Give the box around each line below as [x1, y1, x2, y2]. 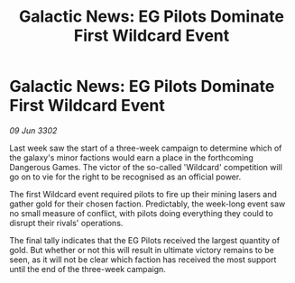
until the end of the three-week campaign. [9, 263, 167, 274]
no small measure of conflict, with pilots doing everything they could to [9, 207, 273, 218]
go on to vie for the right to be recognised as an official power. [9, 171, 242, 182]
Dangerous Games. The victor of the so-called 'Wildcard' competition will [9, 161, 282, 172]
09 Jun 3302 [9, 124, 58, 136]
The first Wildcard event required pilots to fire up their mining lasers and [9, 188, 278, 199]
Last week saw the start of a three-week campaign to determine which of [9, 142, 282, 153]
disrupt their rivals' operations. [9, 217, 124, 228]
